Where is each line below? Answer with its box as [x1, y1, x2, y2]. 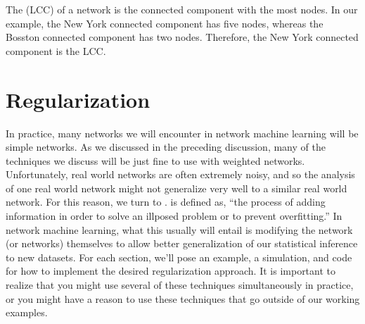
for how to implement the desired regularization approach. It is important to [6, 263, 336, 278]
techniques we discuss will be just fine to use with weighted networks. [6, 153, 305, 168]
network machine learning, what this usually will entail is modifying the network [6, 222, 353, 237]
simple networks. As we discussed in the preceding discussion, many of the [6, 139, 326, 154]
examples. [6, 305, 48, 320]
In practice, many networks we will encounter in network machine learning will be [6, 125, 359, 140]
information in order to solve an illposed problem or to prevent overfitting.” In [6, 208, 342, 223]
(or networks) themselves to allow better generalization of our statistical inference [6, 236, 358, 251]
